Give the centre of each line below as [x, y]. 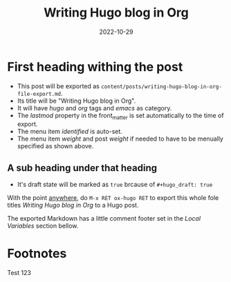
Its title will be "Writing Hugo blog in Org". [76, 101]
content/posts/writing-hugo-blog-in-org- [162, 87]
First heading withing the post [95, 67]
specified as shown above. [55, 146]
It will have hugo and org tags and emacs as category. [94, 108]
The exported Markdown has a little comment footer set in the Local [104, 219]
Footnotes [37, 254]
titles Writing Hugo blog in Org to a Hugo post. [73, 205]
